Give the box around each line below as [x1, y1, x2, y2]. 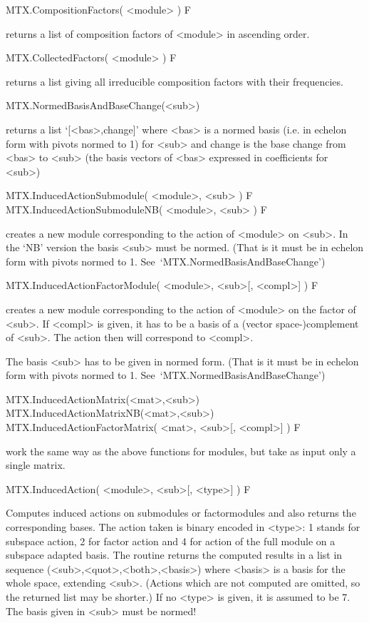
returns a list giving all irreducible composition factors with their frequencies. [6, 74, 343, 88]
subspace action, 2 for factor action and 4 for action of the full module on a [6, 533, 336, 548]
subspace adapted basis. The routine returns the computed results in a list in [6, 547, 343, 562]
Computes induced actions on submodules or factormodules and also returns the [6, 505, 356, 520]
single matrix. [6, 457, 66, 472]
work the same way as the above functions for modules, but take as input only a [6, 443, 356, 458]
